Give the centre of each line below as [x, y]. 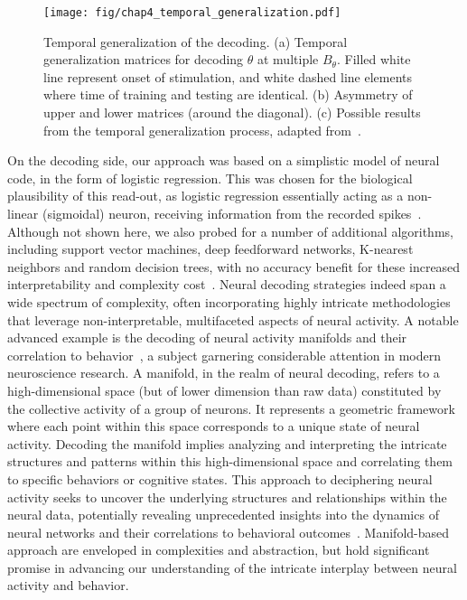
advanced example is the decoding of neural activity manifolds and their [207, 337]
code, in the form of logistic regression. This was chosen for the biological [210, 178]
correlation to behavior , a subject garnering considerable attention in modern [224, 355]
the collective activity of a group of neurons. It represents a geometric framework [231, 408]
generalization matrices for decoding [144, 59]
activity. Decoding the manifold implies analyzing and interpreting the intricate [227, 443]
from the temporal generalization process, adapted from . [202, 130]
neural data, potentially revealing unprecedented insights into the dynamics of [223, 515]
